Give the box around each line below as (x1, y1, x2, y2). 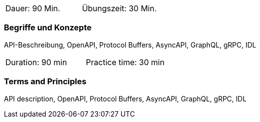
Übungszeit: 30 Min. (82, 3, 157, 13)
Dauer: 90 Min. (5, 3, 60, 13)
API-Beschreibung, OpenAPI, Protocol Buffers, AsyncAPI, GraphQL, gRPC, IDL (4, 40, 257, 49)
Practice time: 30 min (86, 57, 165, 67)
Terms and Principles (4, 76, 87, 87)
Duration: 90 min (5, 57, 67, 67)
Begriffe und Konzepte (4, 23, 92, 33)
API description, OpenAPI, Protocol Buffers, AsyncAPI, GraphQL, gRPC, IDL (4, 94, 247, 103)
